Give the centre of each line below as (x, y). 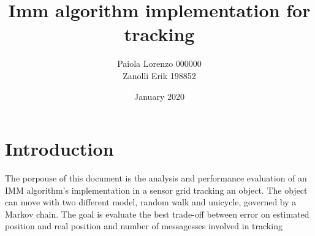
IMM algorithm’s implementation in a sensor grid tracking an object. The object (156, 190)
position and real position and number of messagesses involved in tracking (144, 226)
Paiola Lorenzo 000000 (159, 63)
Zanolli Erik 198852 (159, 75)
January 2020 (159, 96)
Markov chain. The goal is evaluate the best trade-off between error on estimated (157, 214)
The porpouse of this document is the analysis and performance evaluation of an (156, 178)
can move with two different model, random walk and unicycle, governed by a (151, 202)
